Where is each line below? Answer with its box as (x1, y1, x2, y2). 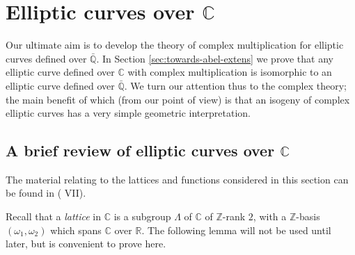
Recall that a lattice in (6, 209, 102, 224)
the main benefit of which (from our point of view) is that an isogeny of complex (6, 92, 350, 106)
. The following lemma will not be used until (141, 222, 331, 237)
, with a (253, 209, 287, 224)
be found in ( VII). (6, 186, 86, 200)
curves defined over (6, 51, 87, 65)
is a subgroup (113, 209, 171, 224)
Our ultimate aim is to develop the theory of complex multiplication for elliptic (6, 38, 344, 52)
